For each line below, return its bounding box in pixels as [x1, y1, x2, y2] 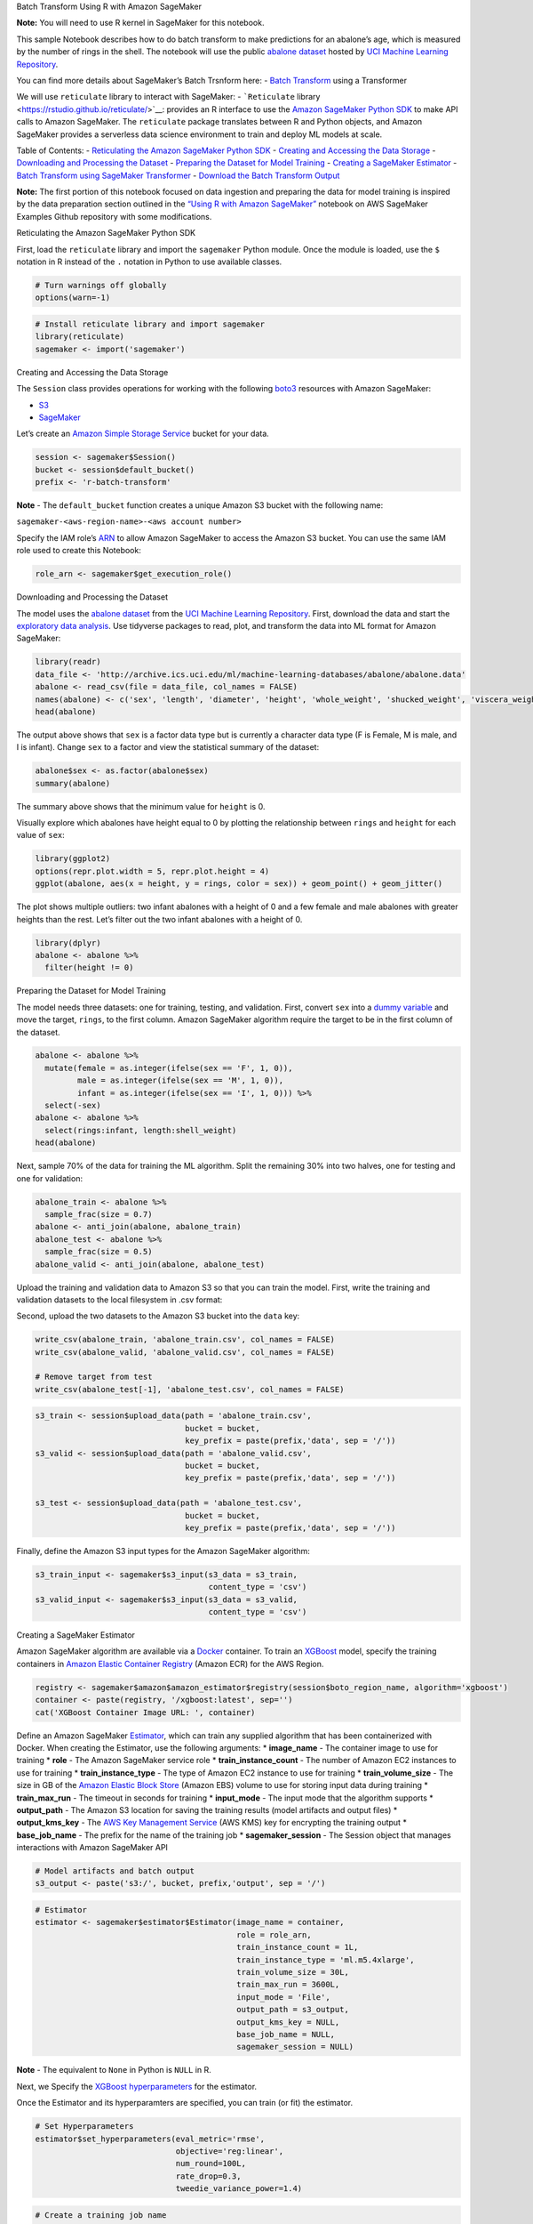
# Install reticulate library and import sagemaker [35, 318, 266, 329]
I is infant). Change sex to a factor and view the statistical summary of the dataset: [16, 742, 320, 753]
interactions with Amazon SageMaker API [16, 1842, 169, 1853]
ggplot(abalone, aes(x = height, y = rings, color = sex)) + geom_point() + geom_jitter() [35, 879, 443, 889]
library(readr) [35, 657, 101, 667]
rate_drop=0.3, [175, 2171, 242, 2181]
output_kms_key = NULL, [236, 2017, 340, 2027]
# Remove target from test [35, 1372, 153, 1382]
